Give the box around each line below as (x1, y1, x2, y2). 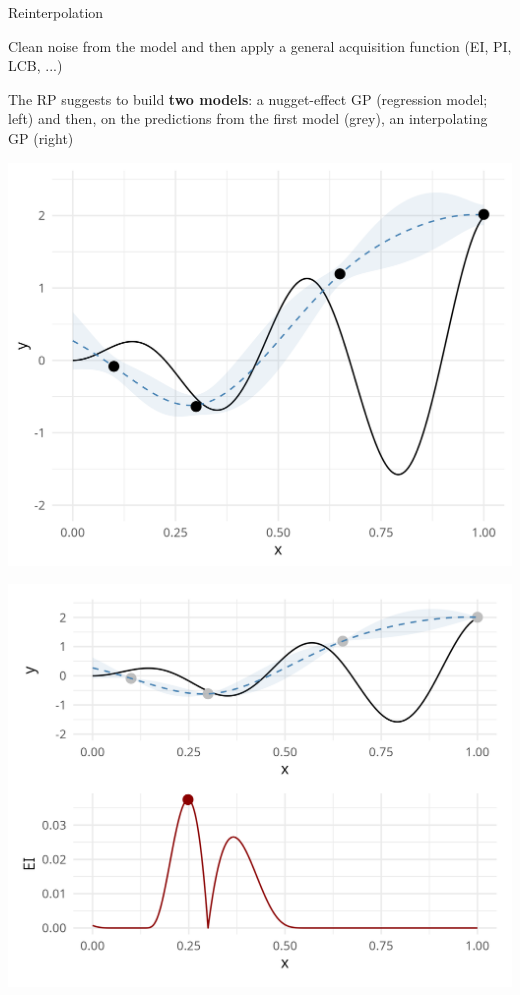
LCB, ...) (8, 55, 63, 76)
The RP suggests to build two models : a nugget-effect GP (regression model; (8, 88, 488, 109)
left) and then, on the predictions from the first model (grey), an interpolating (8, 108, 488, 129)
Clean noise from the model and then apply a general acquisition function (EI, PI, (8, 35, 512, 56)
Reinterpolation (8, 2, 104, 22)
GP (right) (8, 127, 74, 148)
